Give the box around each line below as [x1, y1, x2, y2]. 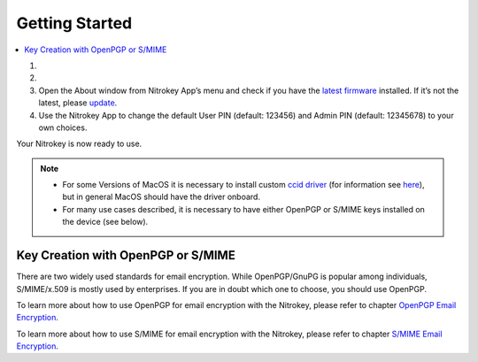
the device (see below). [62, 217, 149, 227]
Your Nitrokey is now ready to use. [16, 138, 143, 150]
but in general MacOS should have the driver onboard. [62, 191, 261, 203]
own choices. [38, 122, 88, 133]
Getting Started [16, 13, 133, 33]
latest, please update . [38, 97, 118, 108]
